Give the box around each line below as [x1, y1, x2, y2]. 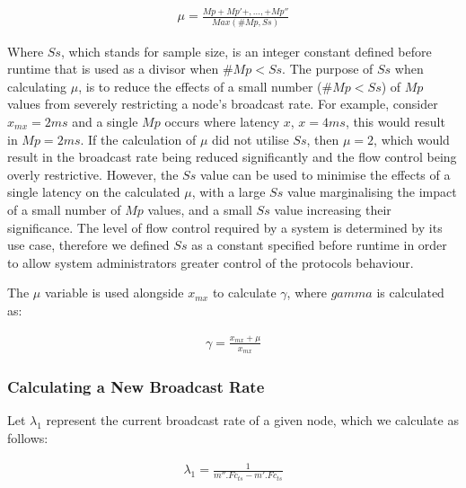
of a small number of [7, 200, 121, 218]
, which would [374, 129, 450, 148]
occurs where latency [164, 112, 280, 131]
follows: [7, 428, 48, 447]
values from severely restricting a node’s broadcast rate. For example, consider [7, 94, 438, 113]
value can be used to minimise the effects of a [199, 164, 451, 183]
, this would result [345, 112, 445, 131]
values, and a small [147, 200, 252, 218]
